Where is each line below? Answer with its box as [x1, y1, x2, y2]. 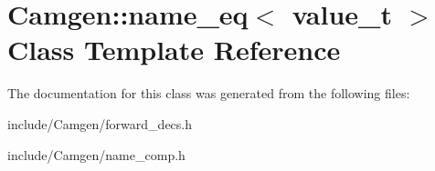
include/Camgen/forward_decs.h [7, 114, 193, 133]
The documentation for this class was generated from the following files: [7, 84, 410, 103]
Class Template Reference [7, 31, 341, 68]
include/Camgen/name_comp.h [7, 145, 186, 164]
